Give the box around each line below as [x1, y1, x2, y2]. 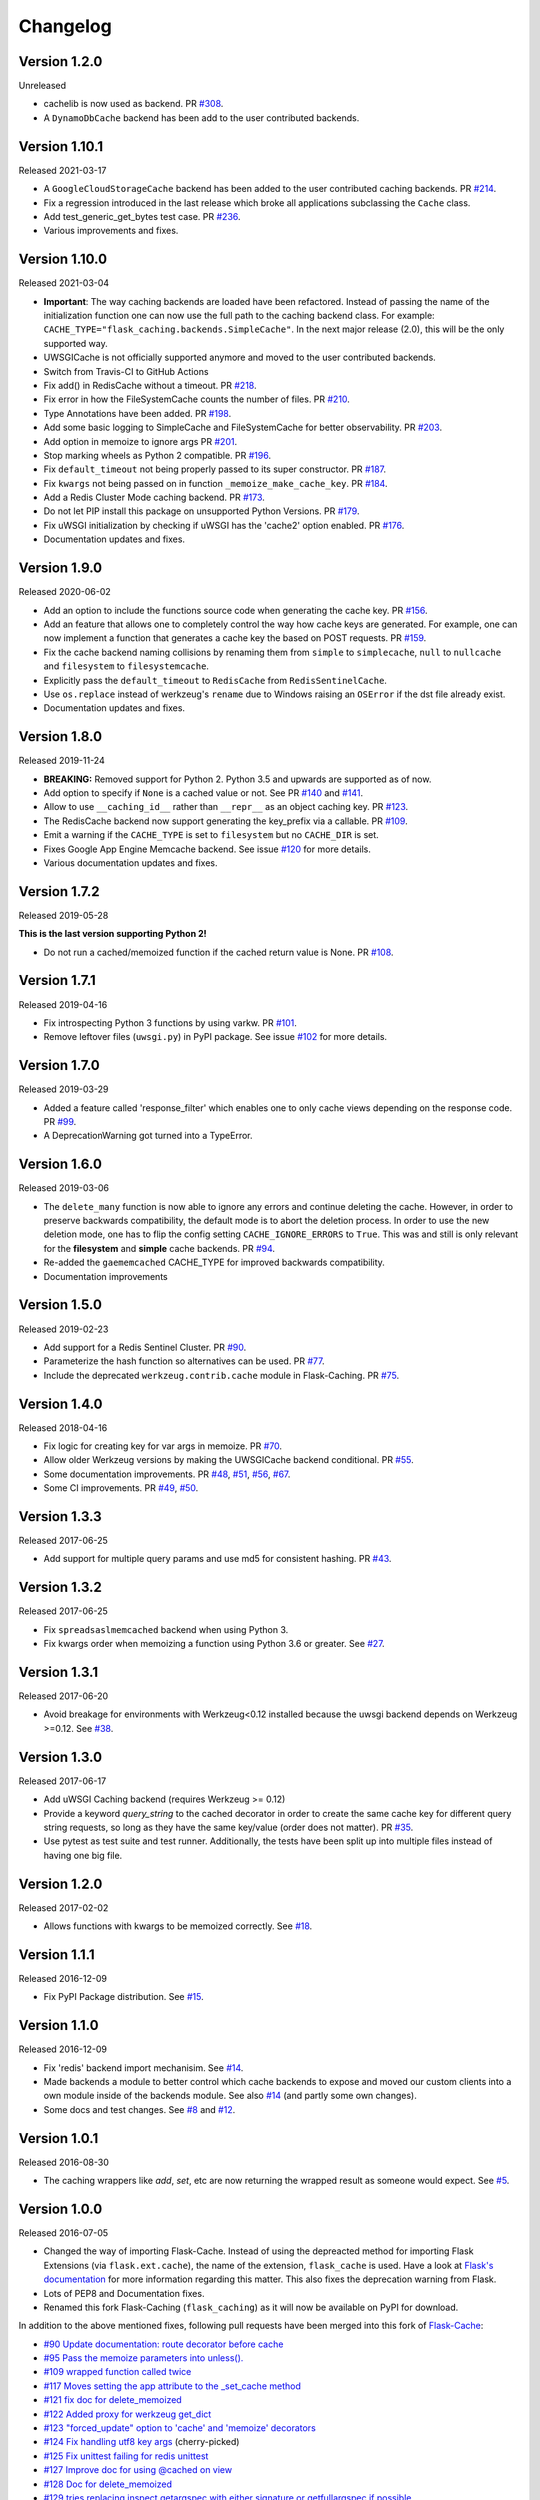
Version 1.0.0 [18, 2200, 103, 2217]
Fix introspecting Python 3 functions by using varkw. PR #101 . [43, 1016, 297, 1029]
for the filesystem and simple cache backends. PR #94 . [43, 1242, 275, 1254]
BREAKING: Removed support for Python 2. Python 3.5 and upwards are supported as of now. [43, 773, 432, 785]
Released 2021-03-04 [18, 277, 110, 289]
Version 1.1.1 [18, 1946, 95, 1963]
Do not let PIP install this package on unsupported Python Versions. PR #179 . [43, 505, 360, 517]
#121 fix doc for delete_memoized [43, 2394, 182, 2406]
